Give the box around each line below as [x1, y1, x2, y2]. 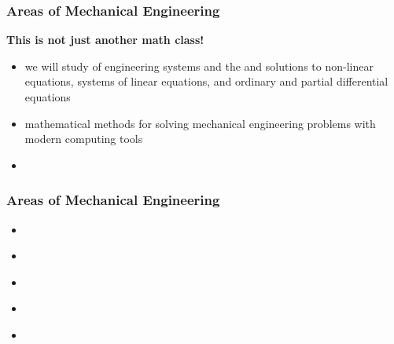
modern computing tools [24, 130, 143, 147]
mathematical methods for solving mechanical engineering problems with [24, 115, 376, 131]
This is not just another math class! [6, 31, 204, 48]
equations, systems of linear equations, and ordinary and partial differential [24, 73, 388, 90]
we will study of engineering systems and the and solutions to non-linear [24, 57, 374, 74]
